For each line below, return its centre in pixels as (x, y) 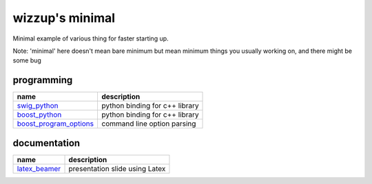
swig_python (38, 106)
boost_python (39, 115)
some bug (27, 60)
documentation (46, 143)
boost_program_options (55, 124)
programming (43, 80)
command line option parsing (148, 124)
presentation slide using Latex (117, 168)
